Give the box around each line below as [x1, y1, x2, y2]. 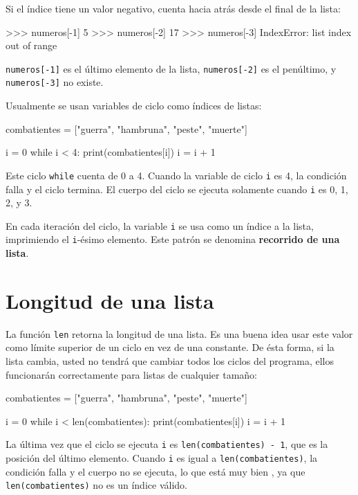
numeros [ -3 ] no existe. [6, 75, 104, 89]
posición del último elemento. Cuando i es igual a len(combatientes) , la [6, 451, 318, 465]
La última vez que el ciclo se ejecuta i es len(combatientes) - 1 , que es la [6, 437, 328, 451]
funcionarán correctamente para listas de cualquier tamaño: [6, 367, 257, 381]
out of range [6, 38, 57, 53]
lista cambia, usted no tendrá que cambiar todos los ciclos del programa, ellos [6, 354, 335, 368]
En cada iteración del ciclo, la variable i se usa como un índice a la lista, [6, 218, 314, 233]
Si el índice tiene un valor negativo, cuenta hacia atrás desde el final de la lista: [6, 1, 341, 15]
